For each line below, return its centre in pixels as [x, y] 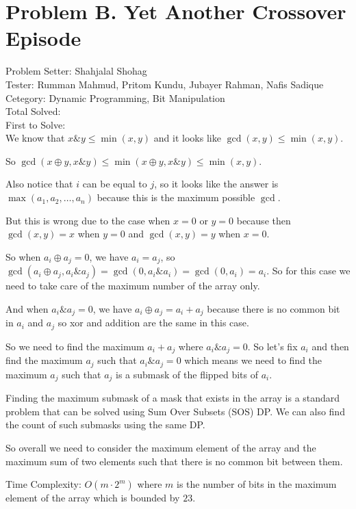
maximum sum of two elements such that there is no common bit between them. [174, 461]
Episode [43, 38]
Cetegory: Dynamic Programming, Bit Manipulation [115, 97]
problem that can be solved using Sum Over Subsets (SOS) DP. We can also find [175, 411]
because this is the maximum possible [176, 197]
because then [264, 220]
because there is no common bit [274, 308]
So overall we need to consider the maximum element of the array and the [161, 447]
